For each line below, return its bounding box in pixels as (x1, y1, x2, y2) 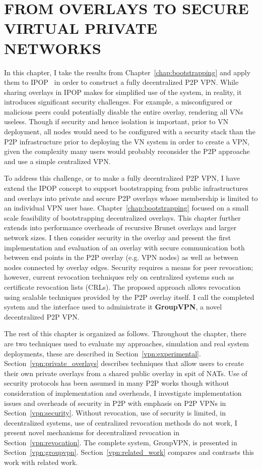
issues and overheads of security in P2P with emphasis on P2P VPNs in (4, 397, 226, 408)
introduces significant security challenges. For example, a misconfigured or (4, 96, 233, 107)
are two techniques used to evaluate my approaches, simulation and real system (4, 338, 249, 348)
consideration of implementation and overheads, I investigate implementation (4, 387, 242, 398)
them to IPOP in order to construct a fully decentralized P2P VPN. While (4, 77, 239, 87)
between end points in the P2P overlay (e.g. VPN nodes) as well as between (4, 252, 238, 263)
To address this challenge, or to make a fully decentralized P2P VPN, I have (4, 173, 240, 183)
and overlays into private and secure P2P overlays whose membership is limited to (4, 192, 258, 203)
